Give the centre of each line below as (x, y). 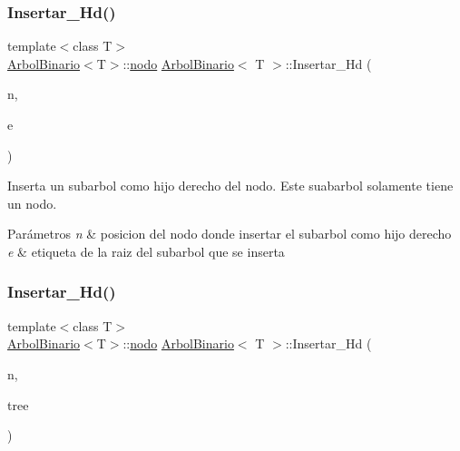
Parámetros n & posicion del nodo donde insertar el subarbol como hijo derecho (230, 234)
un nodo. (32, 203)
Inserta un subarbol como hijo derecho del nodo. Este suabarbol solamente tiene (230, 186)
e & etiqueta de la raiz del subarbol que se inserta (146, 251)
